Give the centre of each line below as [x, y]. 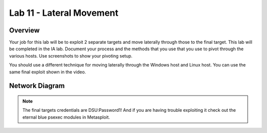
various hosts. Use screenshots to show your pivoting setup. [71, 56]
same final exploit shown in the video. [47, 72]
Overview [24, 30]
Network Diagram [37, 86]
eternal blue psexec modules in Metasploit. [66, 117]
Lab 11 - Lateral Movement [64, 13]
